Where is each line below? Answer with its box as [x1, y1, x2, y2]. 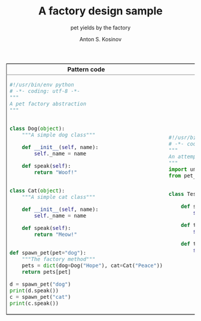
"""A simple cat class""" [22, 193, 96, 200]
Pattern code [67, 65, 105, 73]
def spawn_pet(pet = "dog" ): [10, 249, 87, 256]
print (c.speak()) [10, 299, 59, 307]
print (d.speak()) [10, 287, 59, 294]
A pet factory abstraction [10, 100, 87, 107]
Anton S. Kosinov [79, 35, 122, 43]
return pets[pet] [22, 268, 71, 275]
